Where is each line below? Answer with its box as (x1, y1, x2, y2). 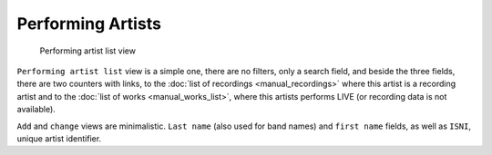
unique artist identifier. (16, 132, 102, 144)
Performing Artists (16, 14, 161, 34)
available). (16, 104, 56, 115)
